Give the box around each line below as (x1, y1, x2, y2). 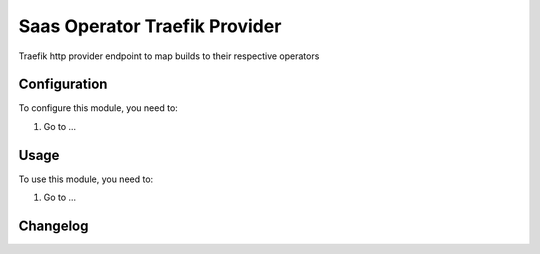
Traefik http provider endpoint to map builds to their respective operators (18, 50, 320, 62)
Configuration (18, 76, 108, 93)
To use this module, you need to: (18, 173, 154, 185)
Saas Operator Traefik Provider (18, 15, 282, 37)
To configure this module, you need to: (18, 102, 179, 114)
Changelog (18, 217, 89, 234)
